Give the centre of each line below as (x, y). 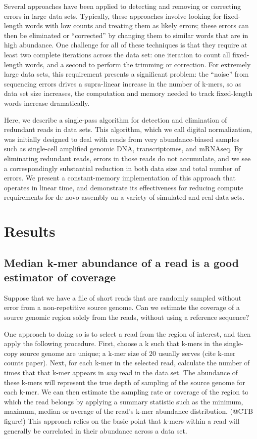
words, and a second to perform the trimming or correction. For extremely (138, 64)
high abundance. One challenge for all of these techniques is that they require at (126, 45)
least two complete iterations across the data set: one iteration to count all (117, 54)
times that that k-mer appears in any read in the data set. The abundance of (121, 372)
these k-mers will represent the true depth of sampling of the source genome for (125, 382)
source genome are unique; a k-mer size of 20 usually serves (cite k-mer (128, 353)
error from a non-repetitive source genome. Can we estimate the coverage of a (122, 307)
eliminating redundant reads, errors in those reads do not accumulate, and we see (127, 158)
